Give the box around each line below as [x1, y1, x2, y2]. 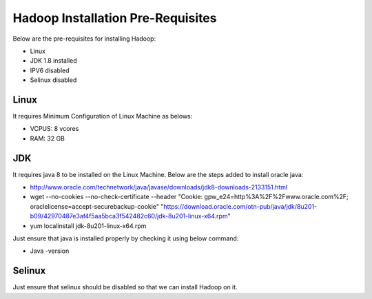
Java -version [30, 247, 70, 255]
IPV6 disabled [30, 66, 70, 74]
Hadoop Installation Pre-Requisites [12, 10, 217, 25]
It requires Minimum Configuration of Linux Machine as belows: [12, 112, 193, 121]
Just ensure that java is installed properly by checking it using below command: [12, 234, 239, 243]
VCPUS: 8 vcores [30, 125, 79, 133]
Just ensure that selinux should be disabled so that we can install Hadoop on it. [12, 283, 238, 291]
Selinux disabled [30, 76, 77, 84]
